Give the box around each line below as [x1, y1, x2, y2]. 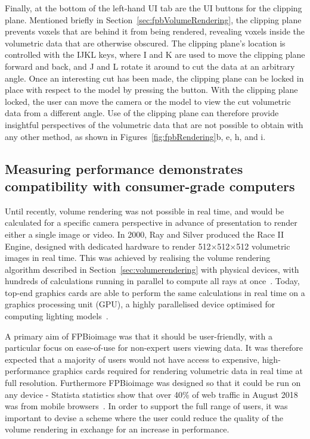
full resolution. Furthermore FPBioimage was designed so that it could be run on [5, 376, 301, 389]
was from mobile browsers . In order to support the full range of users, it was [5, 400, 288, 412]
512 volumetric [236, 239, 290, 252]
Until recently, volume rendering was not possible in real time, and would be [5, 204, 284, 217]
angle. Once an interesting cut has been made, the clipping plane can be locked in [5, 71, 304, 84]
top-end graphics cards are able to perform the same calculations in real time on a [5, 286, 305, 298]
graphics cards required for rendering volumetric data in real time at [52, 365, 303, 377]
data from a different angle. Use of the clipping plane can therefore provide [5, 107, 279, 119]
